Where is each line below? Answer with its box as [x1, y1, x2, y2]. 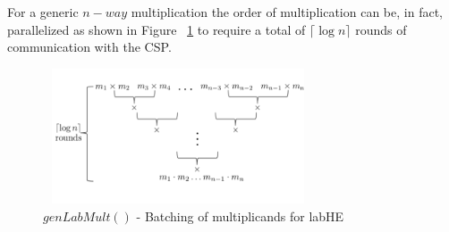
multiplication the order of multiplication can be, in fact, [131, 3, 443, 21]
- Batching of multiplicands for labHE [136, 206, 344, 225]
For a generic [7, 3, 79, 21]
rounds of [355, 20, 407, 38]
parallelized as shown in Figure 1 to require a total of [7, 20, 306, 38]
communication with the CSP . [7, 37, 172, 56]
